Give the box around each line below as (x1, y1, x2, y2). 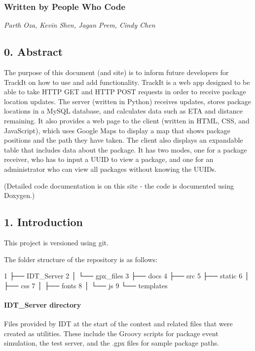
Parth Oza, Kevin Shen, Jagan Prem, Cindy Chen (4, 20, 155, 30)
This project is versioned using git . (4, 237, 109, 247)
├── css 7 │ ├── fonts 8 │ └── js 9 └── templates (4, 280, 168, 290)
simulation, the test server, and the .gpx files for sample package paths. (4, 338, 219, 348)
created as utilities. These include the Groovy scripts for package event (4, 328, 219, 338)
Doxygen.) (4, 190, 35, 200)
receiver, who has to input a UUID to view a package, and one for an (4, 154, 214, 164)
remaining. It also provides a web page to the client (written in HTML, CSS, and (4, 115, 250, 125)
